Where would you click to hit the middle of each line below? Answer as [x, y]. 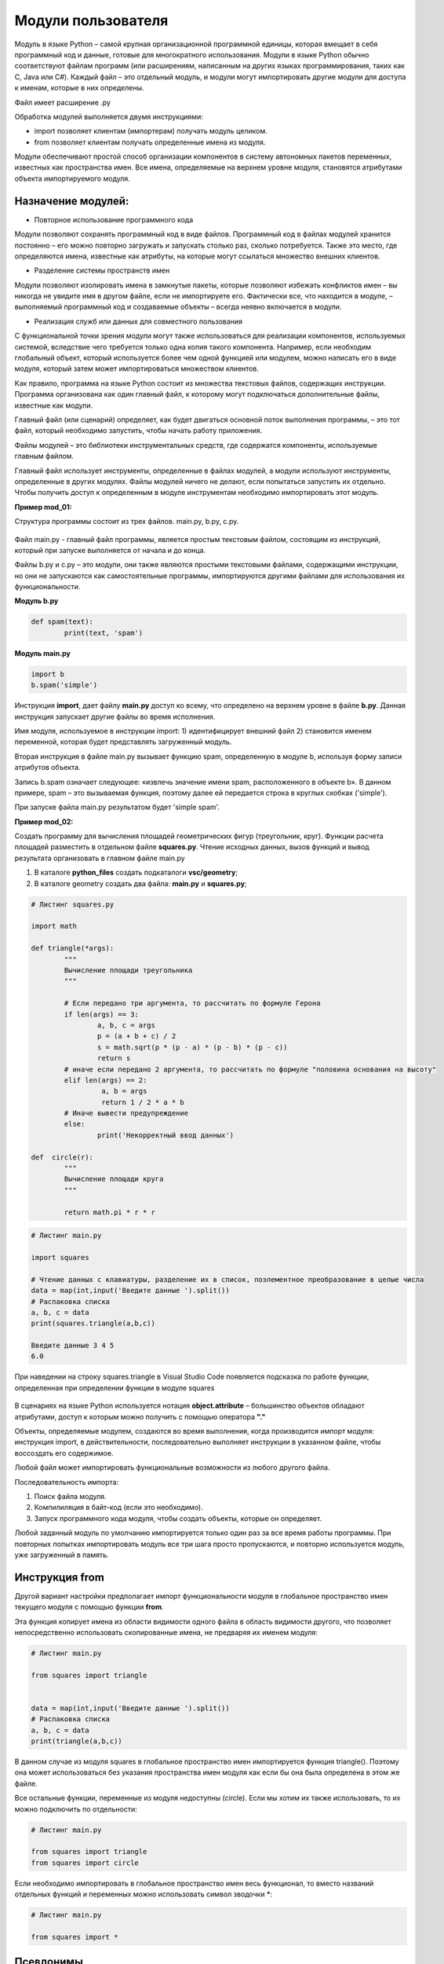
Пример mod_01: [43, 507]
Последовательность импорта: [67, 1482]
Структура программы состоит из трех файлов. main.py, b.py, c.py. [127, 522]
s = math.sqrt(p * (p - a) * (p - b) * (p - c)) [192, 1047]
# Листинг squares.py [73, 904]
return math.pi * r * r [110, 1212]
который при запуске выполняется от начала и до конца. [110, 550]
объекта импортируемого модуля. [73, 178]
